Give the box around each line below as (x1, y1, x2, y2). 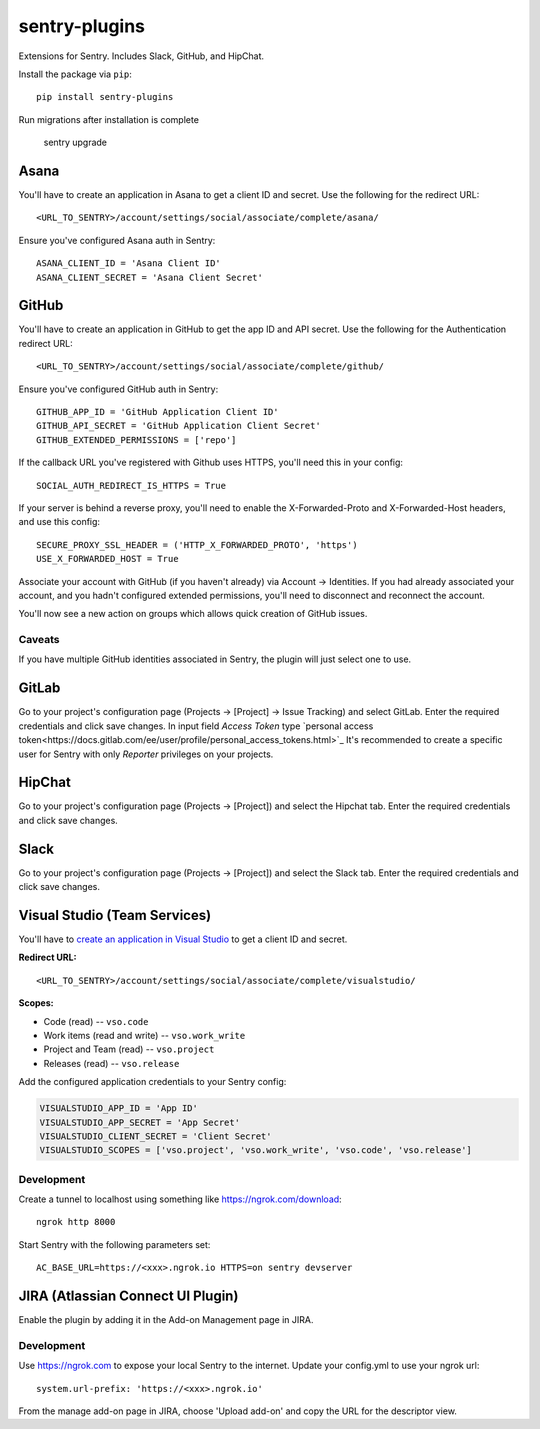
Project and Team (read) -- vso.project (43, 1043, 215, 1055)
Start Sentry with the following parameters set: (18, 1238, 211, 1250)
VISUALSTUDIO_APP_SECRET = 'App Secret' (39, 1116, 240, 1128)
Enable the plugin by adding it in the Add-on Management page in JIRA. (18, 1314, 314, 1326)
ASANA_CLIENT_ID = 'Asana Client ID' (36, 258, 222, 269)
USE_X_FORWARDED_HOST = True (36, 553, 179, 565)
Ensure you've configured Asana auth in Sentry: (18, 234, 216, 246)
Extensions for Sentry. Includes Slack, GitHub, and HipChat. (18, 50, 265, 62)
